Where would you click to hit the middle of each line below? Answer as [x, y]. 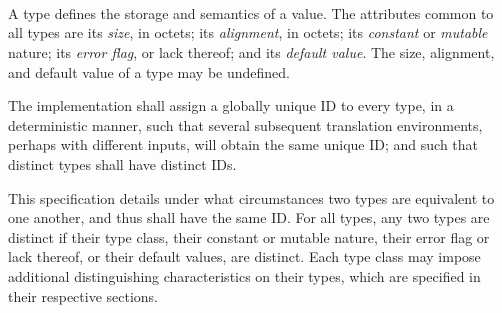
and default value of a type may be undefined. [149, 71]
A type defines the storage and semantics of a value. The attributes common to [251, 12]
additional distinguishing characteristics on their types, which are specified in [244, 276]
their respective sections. [83, 295]
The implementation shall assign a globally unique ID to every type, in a [231, 105]
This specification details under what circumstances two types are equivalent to [251, 197]
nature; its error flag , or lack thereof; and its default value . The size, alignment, [251, 52]
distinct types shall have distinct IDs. [122, 164]
